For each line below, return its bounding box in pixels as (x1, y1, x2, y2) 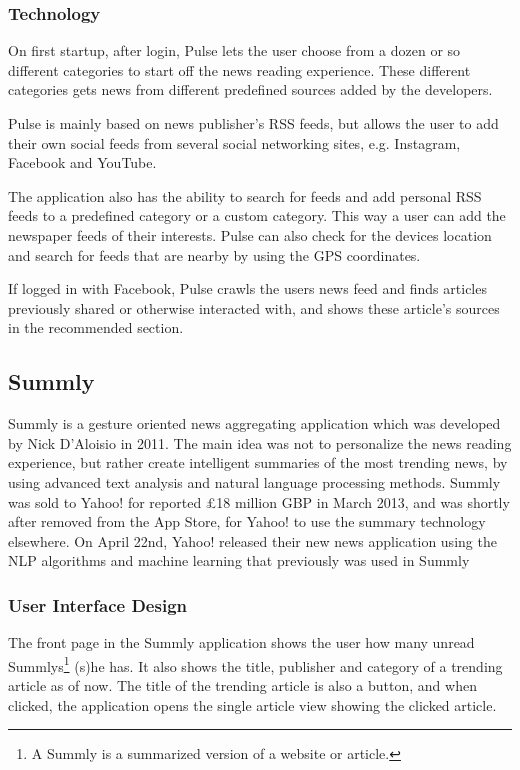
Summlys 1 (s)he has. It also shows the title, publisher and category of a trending (8, 652, 503, 676)
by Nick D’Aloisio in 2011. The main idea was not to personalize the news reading (8, 432, 512, 453)
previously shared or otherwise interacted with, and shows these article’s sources (8, 297, 500, 318)
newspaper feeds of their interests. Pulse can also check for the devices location (8, 224, 492, 245)
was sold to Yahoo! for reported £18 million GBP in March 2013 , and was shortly (8, 491, 510, 512)
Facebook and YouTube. (8, 152, 157, 173)
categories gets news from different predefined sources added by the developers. (8, 79, 493, 100)
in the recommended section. (8, 317, 184, 338)
